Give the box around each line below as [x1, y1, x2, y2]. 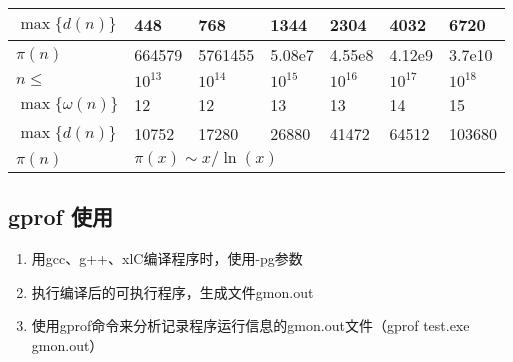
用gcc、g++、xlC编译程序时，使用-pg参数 [31, 248, 303, 269]
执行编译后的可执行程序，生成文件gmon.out [31, 281, 314, 302]
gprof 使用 [8, 201, 113, 232]
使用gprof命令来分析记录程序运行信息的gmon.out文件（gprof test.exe [31, 315, 470, 336]
